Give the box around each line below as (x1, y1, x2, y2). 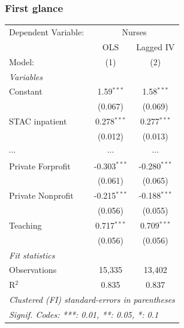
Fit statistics (9, 248, 55, 261)
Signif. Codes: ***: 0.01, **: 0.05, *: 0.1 (9, 308, 159, 320)
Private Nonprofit (9, 189, 74, 202)
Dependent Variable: (9, 25, 85, 38)
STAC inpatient (9, 115, 67, 127)
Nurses (122, 25, 147, 38)
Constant (9, 85, 43, 98)
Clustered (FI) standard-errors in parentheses (9, 293, 175, 306)
